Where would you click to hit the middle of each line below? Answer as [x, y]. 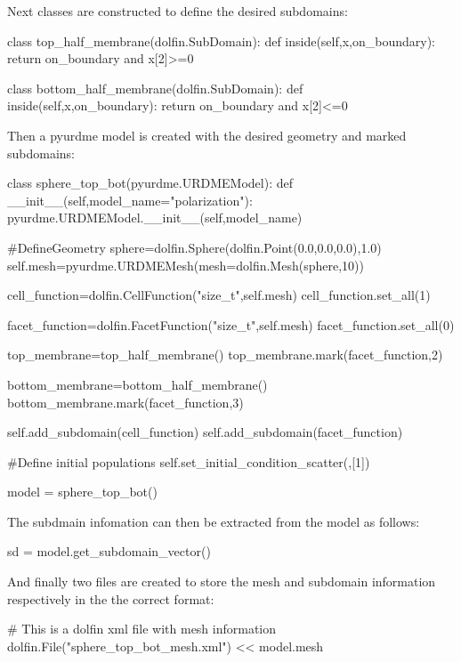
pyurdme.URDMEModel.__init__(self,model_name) [155, 218]
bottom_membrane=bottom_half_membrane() [137, 384]
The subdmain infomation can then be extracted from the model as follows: [214, 521]
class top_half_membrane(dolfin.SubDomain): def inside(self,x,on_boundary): [221, 40]
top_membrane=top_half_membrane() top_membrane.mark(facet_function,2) [225, 355]
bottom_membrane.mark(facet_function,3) [125, 402]
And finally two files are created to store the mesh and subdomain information [222, 581]
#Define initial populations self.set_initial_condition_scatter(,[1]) [189, 461]
